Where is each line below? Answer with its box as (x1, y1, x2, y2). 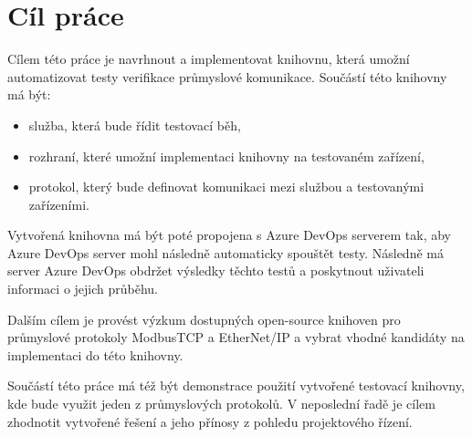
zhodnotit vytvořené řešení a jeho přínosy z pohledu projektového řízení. (7, 411, 413, 431)
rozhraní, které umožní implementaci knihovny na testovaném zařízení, (28, 146, 425, 165)
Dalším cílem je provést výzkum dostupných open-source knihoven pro (7, 309, 401, 328)
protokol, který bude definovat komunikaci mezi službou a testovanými (28, 177, 425, 196)
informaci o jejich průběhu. (7, 279, 159, 298)
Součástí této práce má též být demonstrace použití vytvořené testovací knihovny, (7, 376, 465, 395)
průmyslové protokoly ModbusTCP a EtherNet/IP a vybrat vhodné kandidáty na (7, 328, 465, 347)
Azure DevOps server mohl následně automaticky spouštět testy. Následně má (7, 243, 444, 262)
